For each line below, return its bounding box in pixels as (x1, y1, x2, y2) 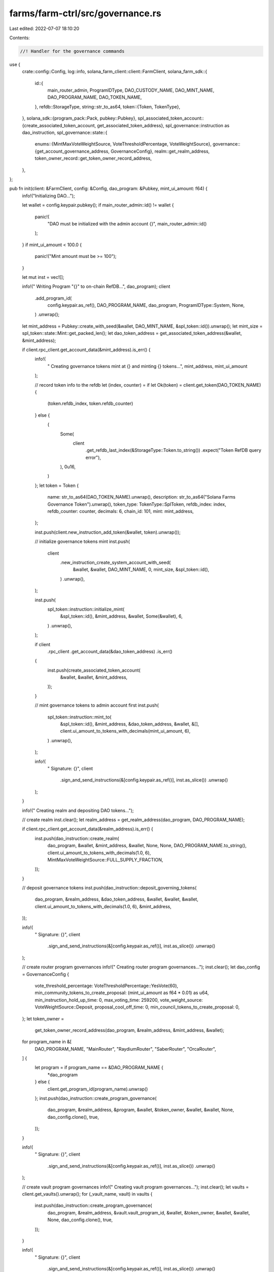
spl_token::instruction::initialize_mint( (47, 606, 125, 612)
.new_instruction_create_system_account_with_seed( (60, 560, 171, 565)
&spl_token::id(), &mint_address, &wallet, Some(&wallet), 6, (60, 613, 183, 619)
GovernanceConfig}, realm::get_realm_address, (111, 148, 210, 154)
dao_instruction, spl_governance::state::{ (22, 130, 108, 136)
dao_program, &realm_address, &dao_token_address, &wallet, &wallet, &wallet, (35, 896, 199, 903)
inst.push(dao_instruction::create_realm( (35, 835, 119, 842)
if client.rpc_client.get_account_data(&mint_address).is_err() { (22, 346, 151, 353)
